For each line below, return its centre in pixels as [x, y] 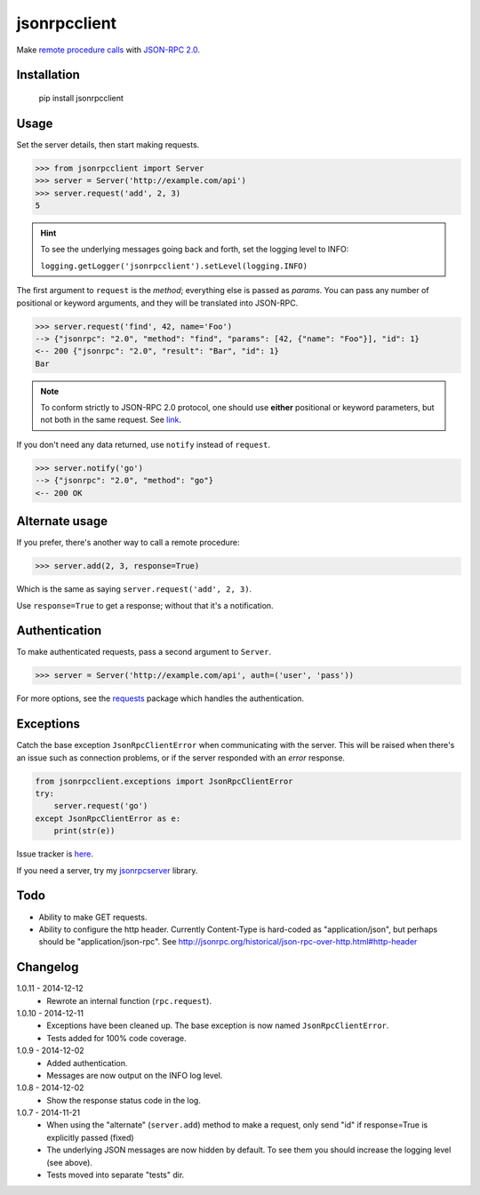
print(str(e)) [84, 831]
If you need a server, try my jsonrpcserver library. [107, 870]
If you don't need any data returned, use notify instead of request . [144, 444]
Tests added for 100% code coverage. [116, 1038]
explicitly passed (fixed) [90, 1137]
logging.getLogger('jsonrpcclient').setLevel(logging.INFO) [174, 266]
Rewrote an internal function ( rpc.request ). [129, 1000]
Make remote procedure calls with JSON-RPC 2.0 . [108, 50]
